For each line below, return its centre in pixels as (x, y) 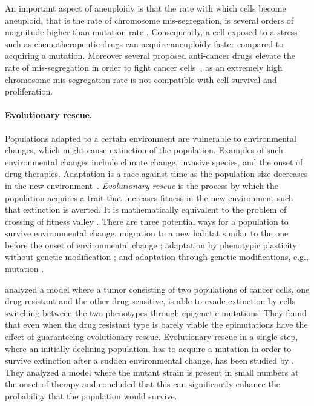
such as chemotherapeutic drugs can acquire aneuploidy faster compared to (144, 43)
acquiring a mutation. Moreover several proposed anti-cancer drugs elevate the (150, 55)
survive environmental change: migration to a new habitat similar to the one (147, 233)
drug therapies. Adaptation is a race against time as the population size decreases (156, 174)
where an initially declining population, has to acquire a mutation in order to (148, 348)
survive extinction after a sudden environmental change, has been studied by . (150, 360)
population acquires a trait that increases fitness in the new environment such (149, 197)
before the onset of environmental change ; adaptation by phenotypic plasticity (151, 245)
